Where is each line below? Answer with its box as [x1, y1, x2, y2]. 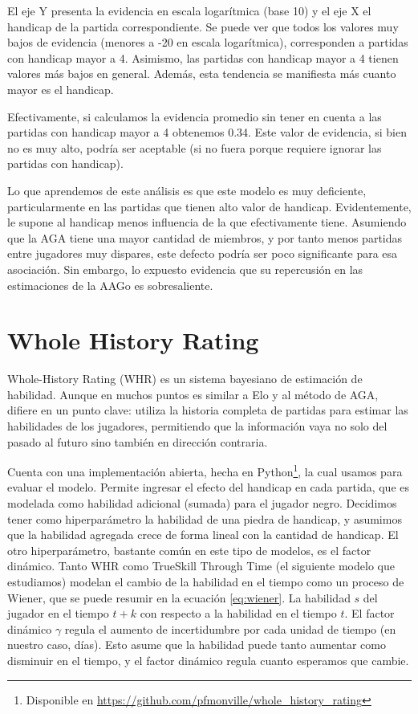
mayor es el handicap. [7, 80, 114, 97]
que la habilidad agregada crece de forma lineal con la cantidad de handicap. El [7, 526, 399, 543]
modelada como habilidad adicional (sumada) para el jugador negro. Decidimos [7, 495, 397, 512]
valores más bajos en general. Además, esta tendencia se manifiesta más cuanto [7, 65, 396, 82]
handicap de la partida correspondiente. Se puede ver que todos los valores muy [7, 18, 399, 35]
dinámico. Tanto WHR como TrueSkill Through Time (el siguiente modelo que [7, 557, 395, 574]
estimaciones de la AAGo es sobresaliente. [7, 276, 213, 293]
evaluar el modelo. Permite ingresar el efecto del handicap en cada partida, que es [7, 479, 410, 496]
